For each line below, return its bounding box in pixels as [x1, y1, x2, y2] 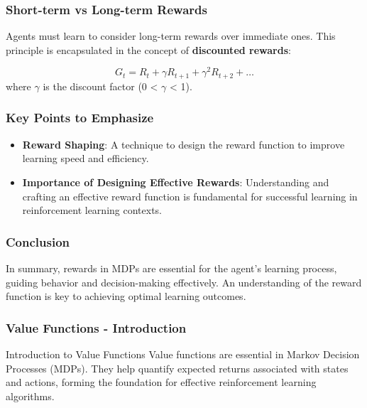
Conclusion [6, 232, 70, 250]
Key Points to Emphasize [6, 109, 154, 127]
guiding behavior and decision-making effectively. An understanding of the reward [6, 274, 362, 289]
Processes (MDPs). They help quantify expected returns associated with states [6, 360, 349, 375]
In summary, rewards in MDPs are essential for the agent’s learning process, [6, 260, 337, 275]
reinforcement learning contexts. [22, 203, 162, 218]
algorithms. [6, 388, 55, 403]
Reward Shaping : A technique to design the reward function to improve [22, 136, 345, 151]
